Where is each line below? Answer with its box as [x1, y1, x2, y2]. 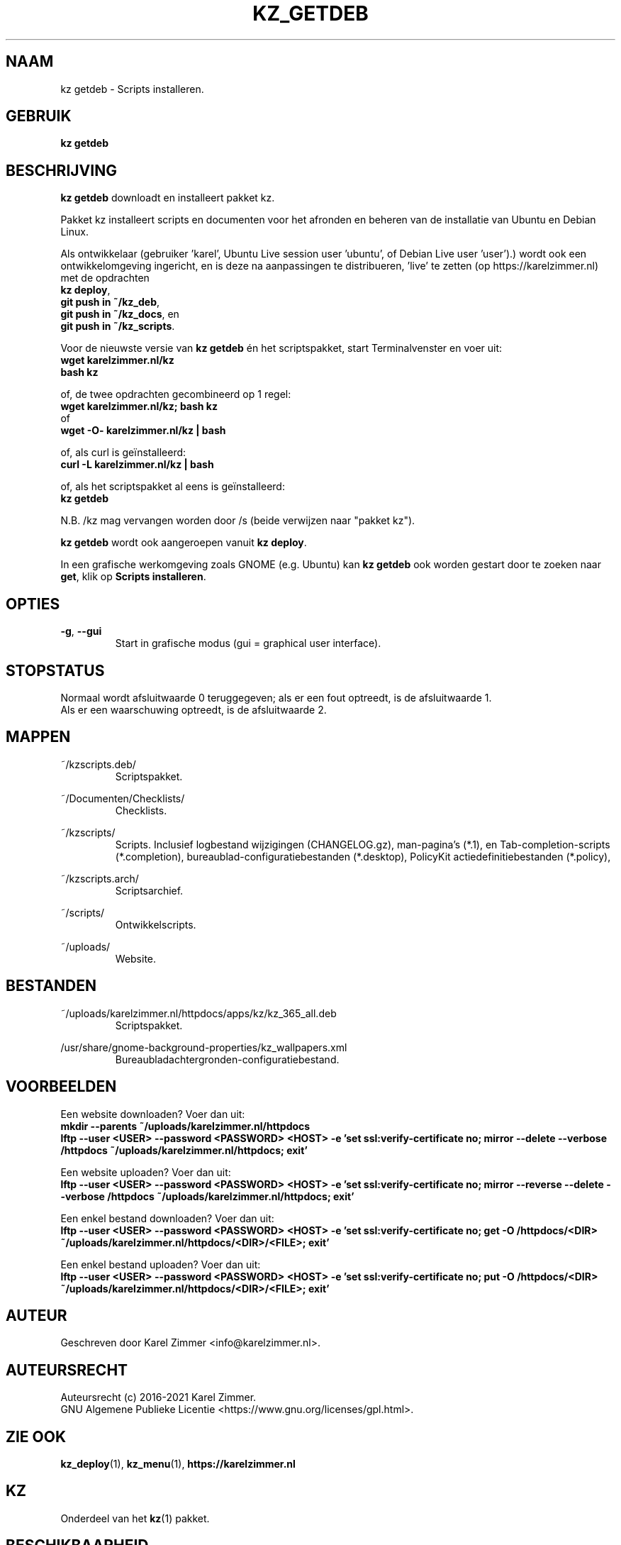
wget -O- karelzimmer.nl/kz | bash [60, 424, 226, 437]
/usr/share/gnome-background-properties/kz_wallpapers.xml [60, 1041, 347, 1053]
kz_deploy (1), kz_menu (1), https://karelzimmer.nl [60, 1458, 296, 1471]
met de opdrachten [60, 272, 150, 284]
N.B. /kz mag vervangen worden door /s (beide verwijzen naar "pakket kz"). [60, 514, 415, 527]
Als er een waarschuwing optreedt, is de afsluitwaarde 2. [60, 703, 327, 716]
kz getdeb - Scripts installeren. [60, 82, 204, 95]
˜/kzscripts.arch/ [60, 872, 139, 885]
